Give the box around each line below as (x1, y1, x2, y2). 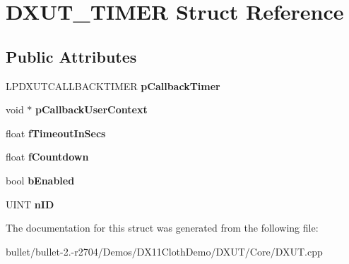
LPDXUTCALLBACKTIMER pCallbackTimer (6, 78, 220, 93)
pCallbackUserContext (35, 102, 148, 117)
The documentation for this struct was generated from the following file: (6, 220, 319, 235)
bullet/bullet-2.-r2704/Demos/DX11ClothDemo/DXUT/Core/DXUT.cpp (6, 244, 323, 258)
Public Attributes (6, 45, 137, 67)
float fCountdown (6, 149, 89, 164)
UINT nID (6, 196, 54, 211)
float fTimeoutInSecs (6, 125, 106, 140)
